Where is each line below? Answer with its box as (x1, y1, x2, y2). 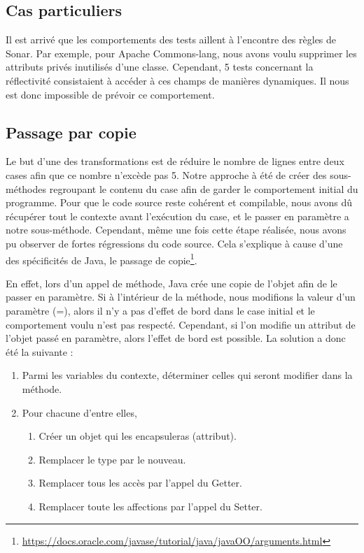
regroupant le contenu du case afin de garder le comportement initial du (49, 181, 358, 196)
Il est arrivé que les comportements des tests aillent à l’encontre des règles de (6, 32, 337, 47)
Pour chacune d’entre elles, (22, 405, 137, 419)
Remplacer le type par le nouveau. (38, 452, 186, 466)
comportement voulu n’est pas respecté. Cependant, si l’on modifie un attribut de (6, 317, 356, 331)
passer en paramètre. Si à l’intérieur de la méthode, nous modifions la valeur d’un (6, 289, 356, 304)
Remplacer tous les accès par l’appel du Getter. (38, 475, 242, 490)
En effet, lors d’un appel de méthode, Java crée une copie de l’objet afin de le (6, 275, 337, 290)
